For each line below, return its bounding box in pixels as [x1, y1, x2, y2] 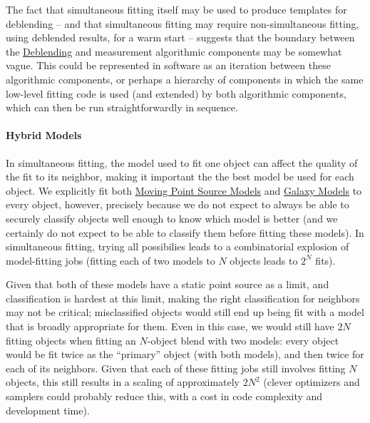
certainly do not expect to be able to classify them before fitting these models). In [6, 225, 364, 240]
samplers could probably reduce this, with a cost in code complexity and [6, 389, 323, 404]
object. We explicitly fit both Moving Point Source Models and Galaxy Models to [6, 183, 362, 198]
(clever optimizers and [263, 374, 360, 389]
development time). [6, 402, 90, 417]
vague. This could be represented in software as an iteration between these [6, 58, 331, 73]
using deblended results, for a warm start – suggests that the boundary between [6, 30, 355, 45]
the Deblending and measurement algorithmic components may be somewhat [6, 44, 342, 58]
